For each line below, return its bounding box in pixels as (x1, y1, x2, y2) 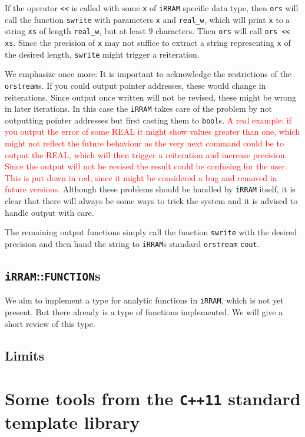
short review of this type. (5, 317, 95, 329)
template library (5, 410, 140, 434)
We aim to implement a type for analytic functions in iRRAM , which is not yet (5, 294, 284, 306)
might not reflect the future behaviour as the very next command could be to (5, 137, 284, 149)
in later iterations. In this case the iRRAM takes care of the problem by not (5, 102, 272, 115)
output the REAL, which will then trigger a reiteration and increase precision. (5, 148, 287, 161)
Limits (5, 346, 44, 364)
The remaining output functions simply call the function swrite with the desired (5, 226, 297, 238)
